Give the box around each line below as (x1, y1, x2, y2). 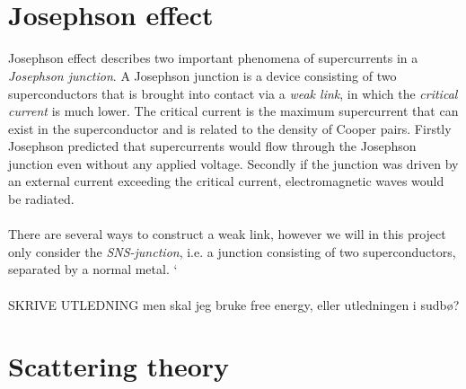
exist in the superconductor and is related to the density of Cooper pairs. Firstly (8, 119, 452, 137)
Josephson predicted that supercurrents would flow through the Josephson (8, 137, 417, 155)
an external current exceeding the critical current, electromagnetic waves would (8, 172, 444, 190)
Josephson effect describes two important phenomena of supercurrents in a (8, 49, 418, 67)
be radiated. (8, 190, 75, 208)
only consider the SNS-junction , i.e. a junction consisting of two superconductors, (8, 242, 456, 261)
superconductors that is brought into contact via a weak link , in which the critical (8, 84, 458, 102)
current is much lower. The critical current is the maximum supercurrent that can (8, 102, 459, 120)
